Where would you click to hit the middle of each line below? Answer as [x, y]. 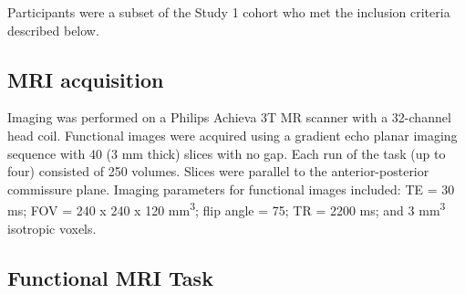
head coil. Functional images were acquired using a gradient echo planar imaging [232, 135]
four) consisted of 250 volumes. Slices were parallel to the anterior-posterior [218, 171]
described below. [53, 30]
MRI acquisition [86, 79]
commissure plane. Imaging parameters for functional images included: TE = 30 [231, 189]
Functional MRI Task [110, 277]
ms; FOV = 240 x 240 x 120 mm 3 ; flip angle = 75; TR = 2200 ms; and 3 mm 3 [227, 209]
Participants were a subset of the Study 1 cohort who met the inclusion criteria [229, 12]
